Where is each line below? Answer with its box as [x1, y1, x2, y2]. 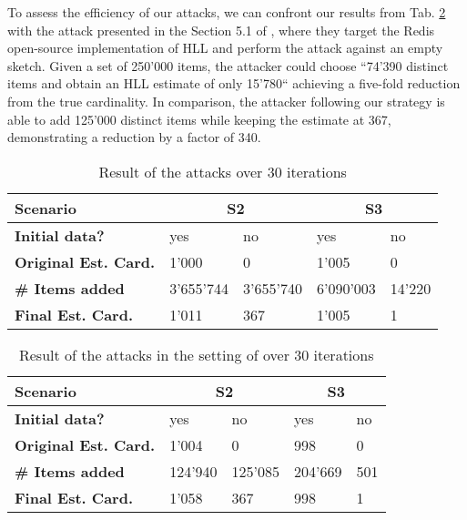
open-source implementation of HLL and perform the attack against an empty [7, 38, 443, 57]
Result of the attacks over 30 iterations [98, 160, 347, 182]
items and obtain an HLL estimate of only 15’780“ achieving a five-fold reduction [7, 74, 461, 93]
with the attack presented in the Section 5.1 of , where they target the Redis [7, 20, 435, 39]
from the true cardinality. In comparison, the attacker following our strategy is [7, 91, 445, 110]
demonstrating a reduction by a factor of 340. [7, 127, 261, 147]
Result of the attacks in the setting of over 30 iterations [18, 343, 374, 365]
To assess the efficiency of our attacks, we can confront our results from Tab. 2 [7, 3, 446, 21]
